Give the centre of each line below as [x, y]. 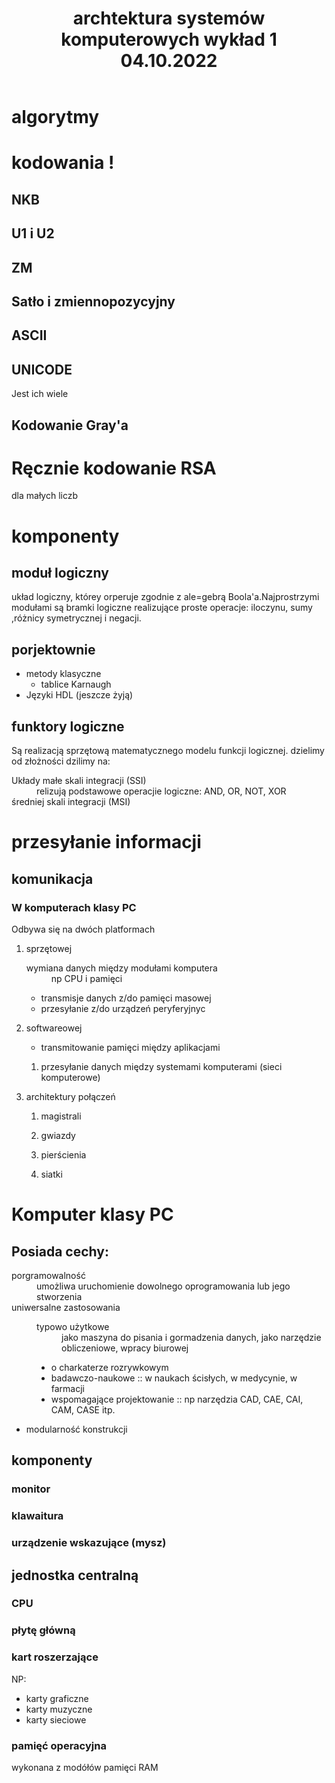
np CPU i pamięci [86, 978]
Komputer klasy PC [92, 1214]
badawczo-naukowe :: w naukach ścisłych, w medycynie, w [174, 1378]
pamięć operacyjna [59, 1745]
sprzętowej [49, 948]
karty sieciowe [56, 1719]
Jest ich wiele [40, 394]
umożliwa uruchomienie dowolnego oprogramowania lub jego [163, 1286]
